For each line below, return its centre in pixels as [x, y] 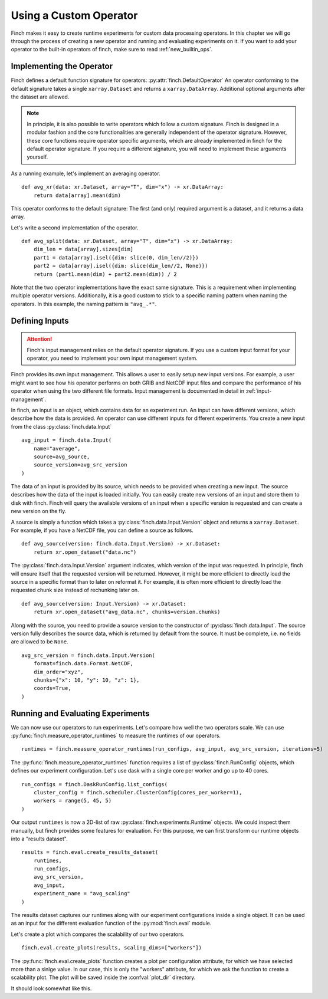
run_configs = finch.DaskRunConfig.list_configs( [95, 784]
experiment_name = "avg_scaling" [82, 894]
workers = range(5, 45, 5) [73, 801]
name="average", [57, 448]
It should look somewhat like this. [51, 988]
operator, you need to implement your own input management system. [112, 358]
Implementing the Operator [62, 66]
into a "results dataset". [39, 839]
